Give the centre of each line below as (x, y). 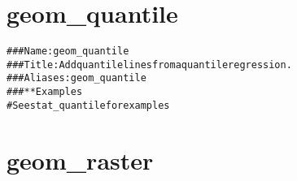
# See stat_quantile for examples (88, 105)
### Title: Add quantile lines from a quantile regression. (149, 65)
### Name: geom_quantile (68, 52)
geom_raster (80, 159)
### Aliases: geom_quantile (76, 78)
